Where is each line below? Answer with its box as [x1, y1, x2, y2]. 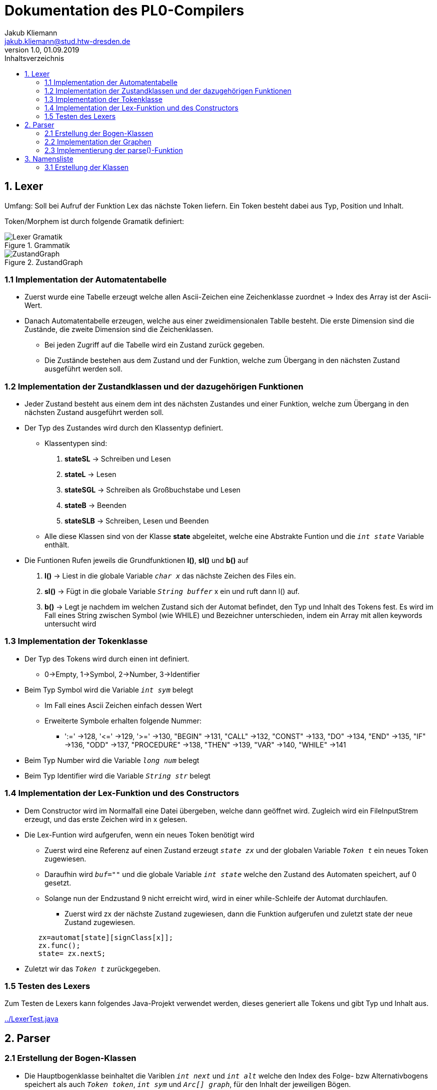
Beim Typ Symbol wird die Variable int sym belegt [24, 685, 193, 694]
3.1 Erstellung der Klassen [44, 162, 129, 171]
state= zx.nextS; [38, 949, 106, 957]
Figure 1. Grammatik [4, 240, 70, 249]
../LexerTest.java [4, 1014, 58, 1023]
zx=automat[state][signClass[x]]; [38, 933, 173, 941]
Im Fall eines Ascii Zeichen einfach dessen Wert [44, 700, 202, 709]
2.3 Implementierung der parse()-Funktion [44, 145, 183, 154]
